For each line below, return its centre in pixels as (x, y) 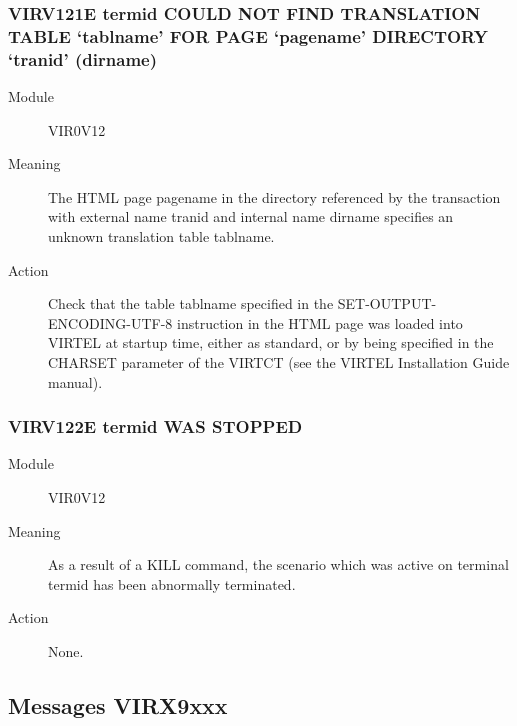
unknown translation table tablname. (161, 236)
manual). (75, 381)
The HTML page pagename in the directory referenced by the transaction (274, 196)
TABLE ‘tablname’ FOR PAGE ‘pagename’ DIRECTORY (248, 35)
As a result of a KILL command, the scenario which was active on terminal (278, 564)
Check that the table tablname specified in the (191, 303)
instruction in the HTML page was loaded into (320, 322)
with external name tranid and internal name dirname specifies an (251, 216)
